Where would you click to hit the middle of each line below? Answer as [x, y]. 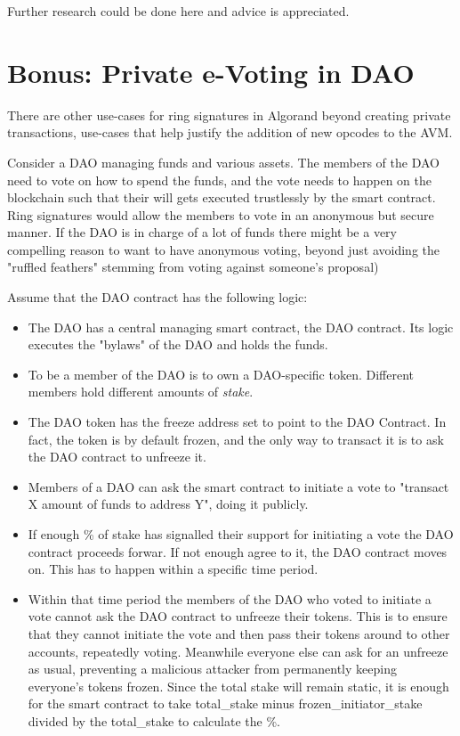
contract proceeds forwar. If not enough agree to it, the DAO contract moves [238, 551]
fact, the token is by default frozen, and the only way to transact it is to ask [236, 439]
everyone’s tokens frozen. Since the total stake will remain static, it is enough [238, 686]
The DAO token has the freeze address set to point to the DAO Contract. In [237, 422]
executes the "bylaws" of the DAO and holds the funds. [178, 344]
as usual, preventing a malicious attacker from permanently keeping [212, 669]
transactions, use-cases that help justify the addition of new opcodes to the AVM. [230, 132]
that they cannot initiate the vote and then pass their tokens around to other [239, 633]
